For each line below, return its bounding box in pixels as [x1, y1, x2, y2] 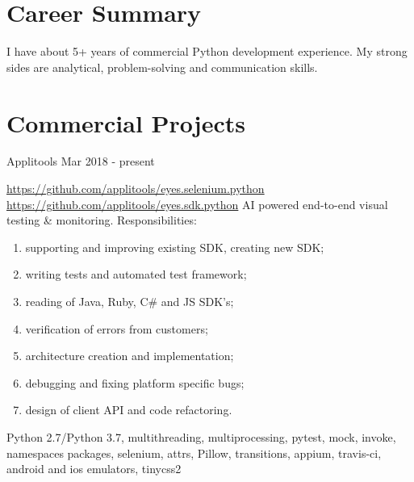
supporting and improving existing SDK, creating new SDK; [25, 238, 324, 255]
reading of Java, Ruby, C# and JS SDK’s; [25, 293, 234, 309]
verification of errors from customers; [25, 320, 208, 337]
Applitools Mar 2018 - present [6, 153, 155, 170]
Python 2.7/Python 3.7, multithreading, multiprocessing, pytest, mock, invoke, [6, 428, 396, 445]
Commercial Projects [6, 106, 245, 139]
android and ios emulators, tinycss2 [6, 460, 182, 477]
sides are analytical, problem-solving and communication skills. [6, 58, 318, 75]
